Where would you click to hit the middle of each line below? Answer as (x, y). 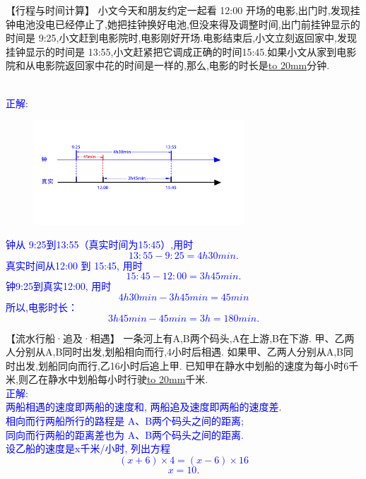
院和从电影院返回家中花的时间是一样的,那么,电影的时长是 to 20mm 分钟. (168, 65)
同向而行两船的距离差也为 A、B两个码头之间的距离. (125, 434)
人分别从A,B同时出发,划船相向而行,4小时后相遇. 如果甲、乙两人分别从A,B (175, 352)
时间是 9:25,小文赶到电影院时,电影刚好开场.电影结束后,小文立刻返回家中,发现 (182, 38)
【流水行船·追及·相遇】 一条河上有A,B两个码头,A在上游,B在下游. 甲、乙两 (180, 338)
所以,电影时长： (42, 307)
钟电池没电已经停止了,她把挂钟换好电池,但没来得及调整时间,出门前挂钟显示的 (183, 24)
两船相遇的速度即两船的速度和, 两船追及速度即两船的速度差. (144, 407)
